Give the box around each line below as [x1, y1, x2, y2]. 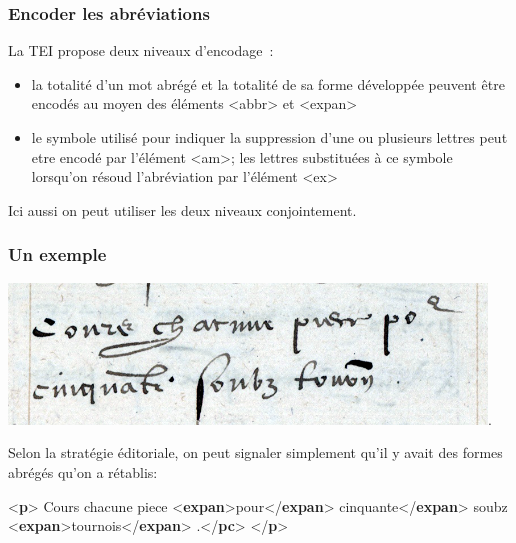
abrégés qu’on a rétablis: [8, 461, 158, 482]
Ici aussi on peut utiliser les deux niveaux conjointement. [8, 199, 357, 220]
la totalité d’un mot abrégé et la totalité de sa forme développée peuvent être [31, 73, 505, 94]
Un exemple [8, 242, 107, 267]
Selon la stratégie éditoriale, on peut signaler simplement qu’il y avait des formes [8, 442, 503, 463]
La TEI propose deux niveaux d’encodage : [8, 40, 274, 61]
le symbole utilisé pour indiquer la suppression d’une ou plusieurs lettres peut [31, 127, 508, 147]
